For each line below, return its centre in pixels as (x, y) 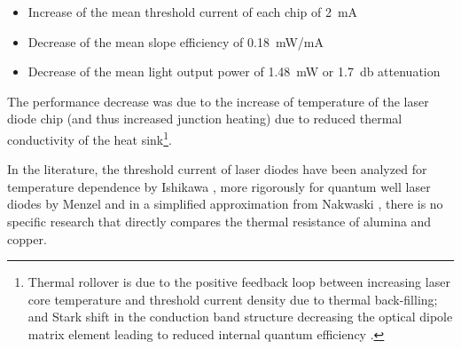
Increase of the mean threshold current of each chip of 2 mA (193, 12)
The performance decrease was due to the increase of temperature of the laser (218, 101)
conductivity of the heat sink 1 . (90, 138)
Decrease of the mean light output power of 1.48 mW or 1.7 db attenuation (234, 71)
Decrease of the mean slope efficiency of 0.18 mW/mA (176, 41)
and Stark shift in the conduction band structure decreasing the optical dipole (240, 317)
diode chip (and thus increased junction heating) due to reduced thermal (205, 119)
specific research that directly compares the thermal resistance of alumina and (219, 221)
